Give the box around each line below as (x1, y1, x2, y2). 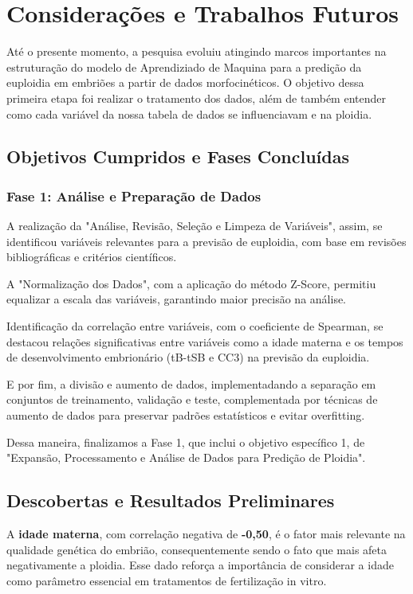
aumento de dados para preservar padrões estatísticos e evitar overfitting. (6, 407, 365, 424)
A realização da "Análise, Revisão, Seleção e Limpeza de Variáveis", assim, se (6, 217, 383, 234)
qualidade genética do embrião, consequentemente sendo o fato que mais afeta (6, 541, 387, 557)
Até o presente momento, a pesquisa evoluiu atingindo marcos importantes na (6, 43, 387, 60)
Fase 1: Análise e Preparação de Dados (6, 186, 262, 205)
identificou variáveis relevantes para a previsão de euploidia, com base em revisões (6, 233, 407, 249)
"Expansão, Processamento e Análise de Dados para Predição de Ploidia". (6, 449, 366, 466)
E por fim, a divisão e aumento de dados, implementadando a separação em (6, 375, 376, 392)
